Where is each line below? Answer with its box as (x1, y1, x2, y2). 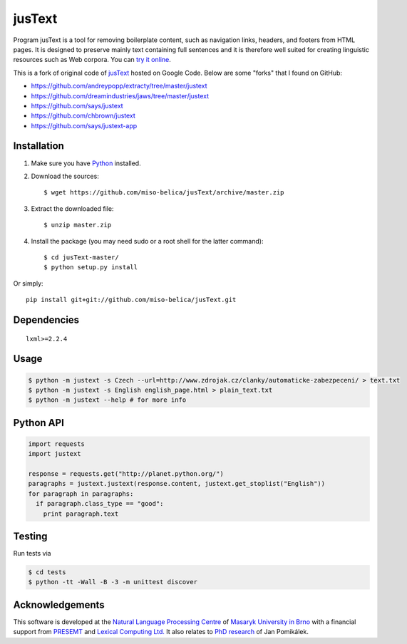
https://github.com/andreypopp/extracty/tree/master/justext (31, 82, 207, 90)
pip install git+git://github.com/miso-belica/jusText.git (26, 296, 237, 304)
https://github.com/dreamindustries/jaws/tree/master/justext (31, 91, 210, 100)
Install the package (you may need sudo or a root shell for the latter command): (31, 237, 264, 245)
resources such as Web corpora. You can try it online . (13, 56, 171, 64)
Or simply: (13, 279, 43, 288)
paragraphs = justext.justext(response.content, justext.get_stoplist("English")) (28, 479, 326, 488)
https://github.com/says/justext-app (31, 121, 138, 130)
